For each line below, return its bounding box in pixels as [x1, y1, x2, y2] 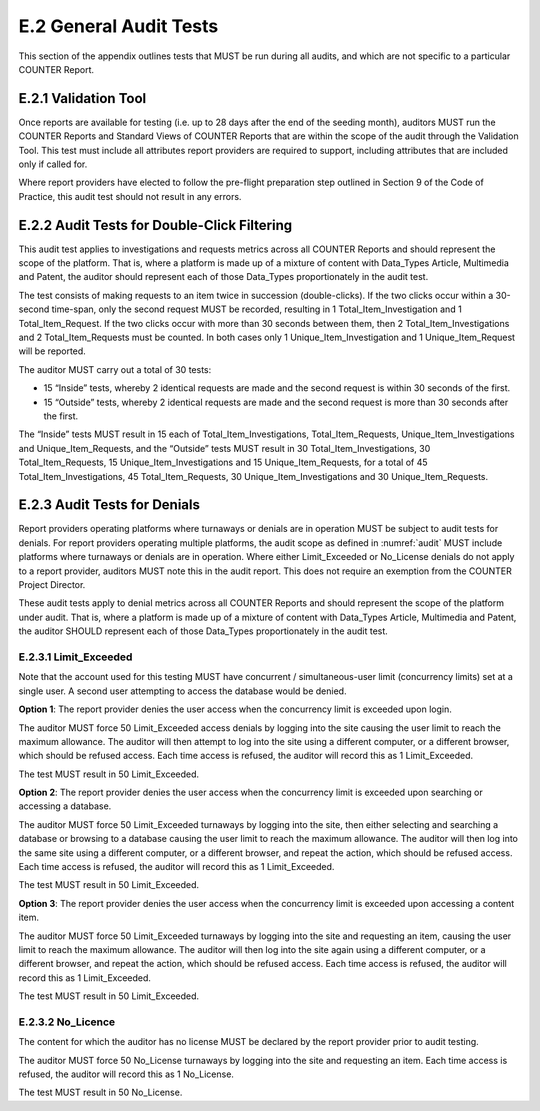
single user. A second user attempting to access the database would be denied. [18, 685, 347, 697]
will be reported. [18, 345, 87, 357]
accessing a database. [18, 800, 112, 812]
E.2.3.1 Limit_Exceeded [18, 650, 133, 664]
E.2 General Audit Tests [18, 15, 219, 37]
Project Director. [18, 579, 86, 591]
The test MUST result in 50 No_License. [18, 1086, 183, 1099]
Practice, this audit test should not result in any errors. [18, 190, 242, 202]
